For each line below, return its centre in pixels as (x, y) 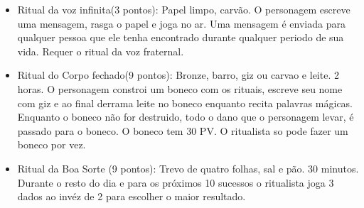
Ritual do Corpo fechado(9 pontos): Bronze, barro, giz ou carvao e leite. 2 (178, 75)
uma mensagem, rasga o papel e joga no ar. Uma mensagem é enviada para (181, 23)
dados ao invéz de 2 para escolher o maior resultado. (132, 196)
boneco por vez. (52, 144)
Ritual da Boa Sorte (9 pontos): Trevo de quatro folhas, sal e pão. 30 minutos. (188, 168)
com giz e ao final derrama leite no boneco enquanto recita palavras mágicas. (185, 103)
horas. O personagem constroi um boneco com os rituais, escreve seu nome (180, 88)
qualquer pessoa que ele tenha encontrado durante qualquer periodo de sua (181, 37)
